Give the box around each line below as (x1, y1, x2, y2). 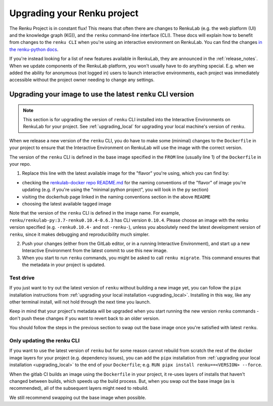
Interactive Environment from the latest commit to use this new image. (22, 247, 168, 253)
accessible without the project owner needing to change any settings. (9, 77, 155, 83)
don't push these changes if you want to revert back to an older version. (9, 315, 160, 321)
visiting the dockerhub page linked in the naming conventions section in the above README (22, 193, 211, 199)
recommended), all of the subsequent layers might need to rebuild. (9, 385, 149, 391)
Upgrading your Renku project (9, 8, 139, 19)
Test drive (9, 274, 35, 281)
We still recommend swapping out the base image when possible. (9, 394, 147, 400)
